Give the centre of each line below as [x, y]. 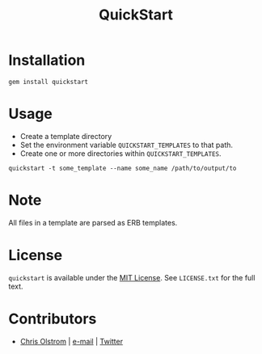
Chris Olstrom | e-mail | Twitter [72, 341]
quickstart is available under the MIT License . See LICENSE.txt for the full [132, 277]
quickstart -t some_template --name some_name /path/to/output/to [123, 168]
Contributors [53, 319]
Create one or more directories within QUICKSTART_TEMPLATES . [120, 153]
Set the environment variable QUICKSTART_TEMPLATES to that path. [126, 145]
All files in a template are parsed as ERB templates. [93, 222]
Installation [47, 60]
